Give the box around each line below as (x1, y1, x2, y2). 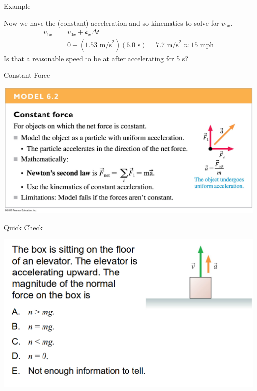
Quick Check (4, 222, 43, 232)
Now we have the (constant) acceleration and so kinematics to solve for (4, 17, 219, 28)
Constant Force (4, 70, 50, 80)
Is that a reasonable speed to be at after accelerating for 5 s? (4, 53, 188, 63)
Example (4, 1, 31, 11)
